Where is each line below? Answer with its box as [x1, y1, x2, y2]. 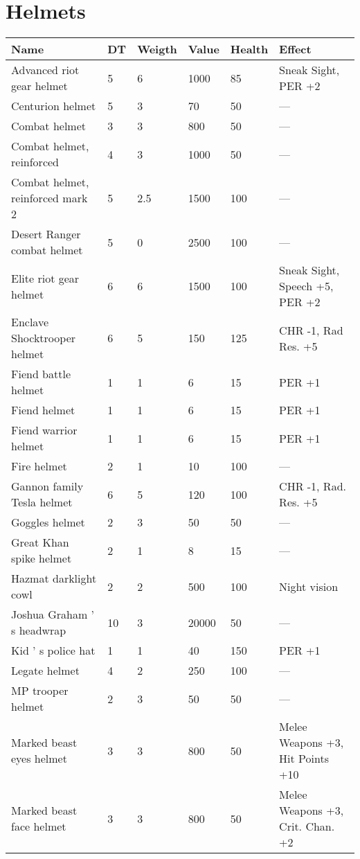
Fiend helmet [11, 402, 75, 418]
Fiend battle [11, 366, 71, 382]
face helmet [11, 818, 66, 835]
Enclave [11, 314, 49, 330]
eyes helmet [11, 750, 67, 767]
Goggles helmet [11, 514, 85, 531]
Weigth [137, 41, 177, 57]
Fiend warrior [11, 422, 78, 439]
